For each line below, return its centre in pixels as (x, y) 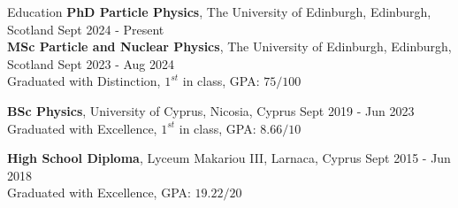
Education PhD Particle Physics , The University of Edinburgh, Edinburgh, (219, 12)
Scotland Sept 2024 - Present (86, 29)
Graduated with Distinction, (84, 81)
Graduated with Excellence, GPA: (99, 193)
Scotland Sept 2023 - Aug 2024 (91, 63)
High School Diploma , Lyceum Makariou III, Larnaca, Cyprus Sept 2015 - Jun (229, 158)
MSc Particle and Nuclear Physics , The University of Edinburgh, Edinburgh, (229, 46)
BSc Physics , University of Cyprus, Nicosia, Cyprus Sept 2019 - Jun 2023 (211, 110)
